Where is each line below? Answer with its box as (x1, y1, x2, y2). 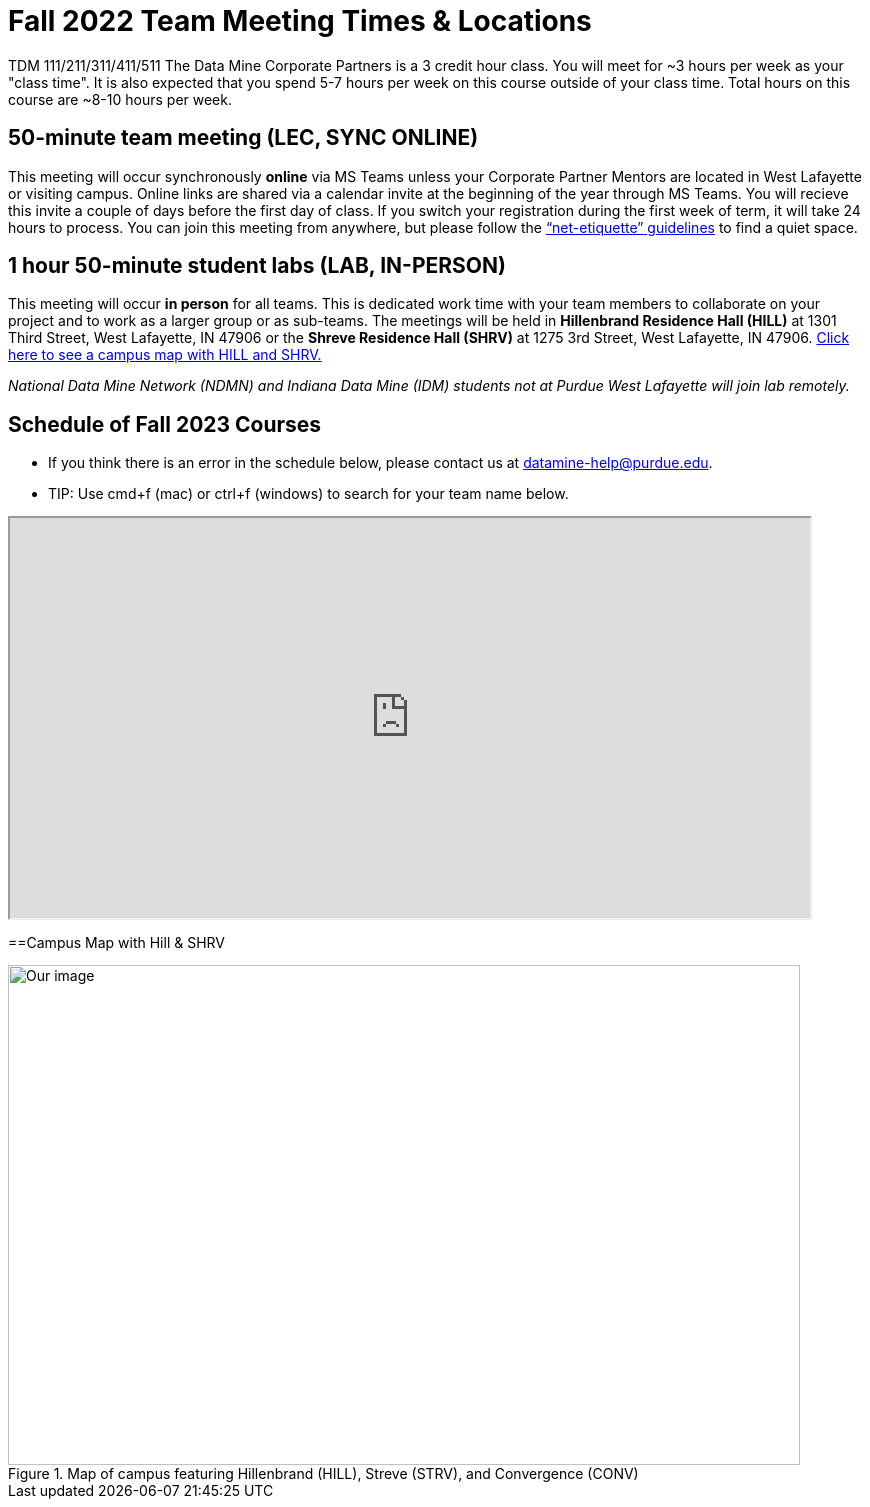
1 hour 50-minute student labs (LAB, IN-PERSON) (8, 253, 506, 279)
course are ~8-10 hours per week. (8, 90, 232, 108)
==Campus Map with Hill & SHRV (8, 934, 226, 952)
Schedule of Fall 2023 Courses (8, 411, 322, 437)
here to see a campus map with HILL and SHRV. (8, 346, 322, 364)
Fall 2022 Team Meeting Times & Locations (8, 4, 592, 38)
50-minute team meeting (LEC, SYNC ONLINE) (8, 125, 479, 151)
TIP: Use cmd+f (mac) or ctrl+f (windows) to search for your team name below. (48, 485, 569, 503)
